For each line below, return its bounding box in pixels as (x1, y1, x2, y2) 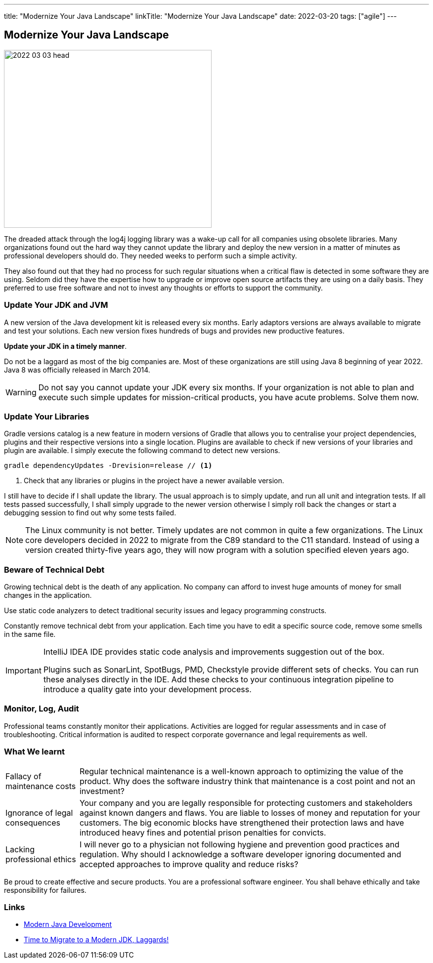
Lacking (5, 844, 35, 854)
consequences (5, 817, 60, 828)
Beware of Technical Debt (4, 564, 105, 575)
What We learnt (4, 747, 65, 757)
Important (5, 666, 42, 676)
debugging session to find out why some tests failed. (4, 508, 176, 517)
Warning (5, 387, 37, 397)
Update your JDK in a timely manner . (4, 341, 127, 350)
